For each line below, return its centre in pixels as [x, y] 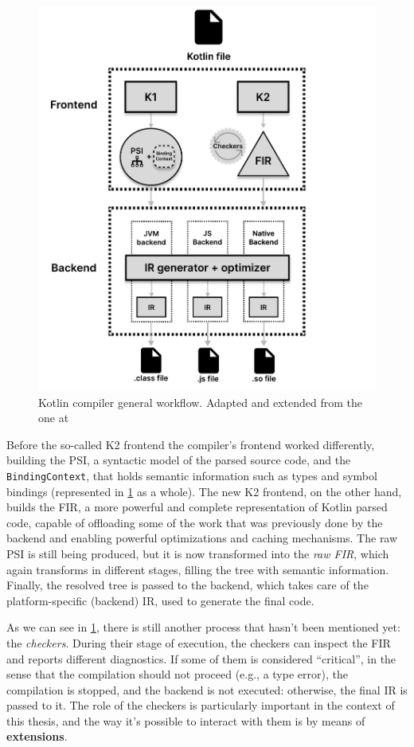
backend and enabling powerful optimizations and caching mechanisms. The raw [202, 538]
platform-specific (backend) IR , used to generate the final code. [160, 600]
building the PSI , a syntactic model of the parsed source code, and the [179, 460]
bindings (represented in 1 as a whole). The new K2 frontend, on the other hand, [204, 491]
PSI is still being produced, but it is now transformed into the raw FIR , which [198, 553]
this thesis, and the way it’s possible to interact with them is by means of [186, 720]
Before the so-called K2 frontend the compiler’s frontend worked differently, [191, 444]
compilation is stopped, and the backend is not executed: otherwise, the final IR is [207, 689]
